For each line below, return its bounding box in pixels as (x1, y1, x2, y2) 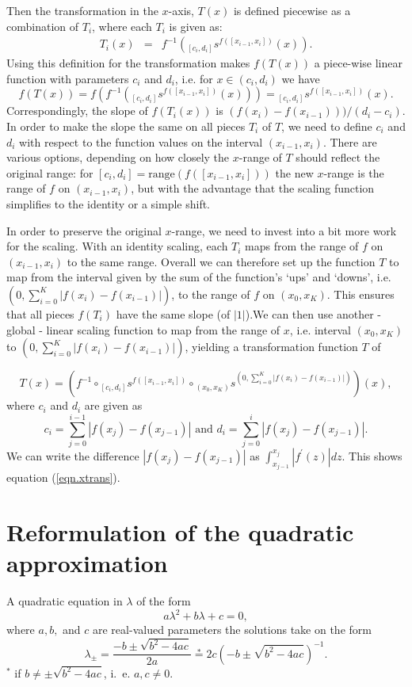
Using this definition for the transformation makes (6, 55, 250, 71)
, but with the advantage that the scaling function (131, 180, 375, 197)
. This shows (341, 447, 402, 464)
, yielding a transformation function (185, 338, 358, 355)
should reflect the (296, 149, 380, 166)
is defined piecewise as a (233, 2, 351, 18)
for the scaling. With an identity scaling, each (6, 238, 228, 254)
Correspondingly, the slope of (6, 102, 148, 119)
